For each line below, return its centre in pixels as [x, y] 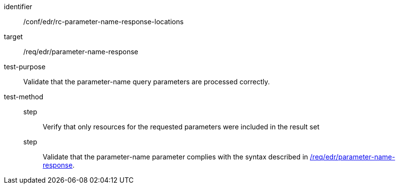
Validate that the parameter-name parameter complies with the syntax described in [175, 157]
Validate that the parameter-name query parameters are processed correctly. [147, 82]
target [13, 37]
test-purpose [25, 67]
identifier [18, 7]
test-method [24, 97]
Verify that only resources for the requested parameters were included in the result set [181, 127]
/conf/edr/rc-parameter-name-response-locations [104, 22]
